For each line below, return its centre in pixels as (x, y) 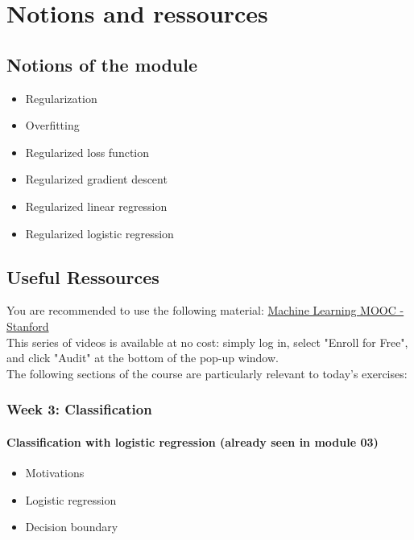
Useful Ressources (83, 276)
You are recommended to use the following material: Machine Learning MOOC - (205, 310)
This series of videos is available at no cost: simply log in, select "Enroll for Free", (207, 342)
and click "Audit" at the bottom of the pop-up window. (143, 358)
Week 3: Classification (79, 409)
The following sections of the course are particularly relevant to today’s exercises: (207, 373)
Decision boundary (72, 527)
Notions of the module (102, 64)
